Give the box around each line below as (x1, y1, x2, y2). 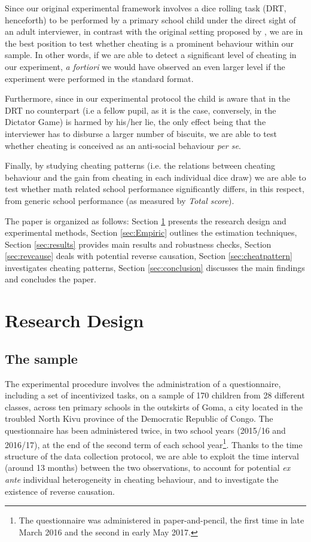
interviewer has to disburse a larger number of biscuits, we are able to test (5, 127, 277, 139)
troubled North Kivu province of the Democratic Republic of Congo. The (5, 412, 273, 425)
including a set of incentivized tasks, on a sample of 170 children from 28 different (5, 389, 305, 401)
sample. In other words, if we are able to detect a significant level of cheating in (5, 48, 297, 61)
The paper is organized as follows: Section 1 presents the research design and (5, 214, 286, 227)
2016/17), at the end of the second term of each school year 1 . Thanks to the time (5, 436, 303, 450)
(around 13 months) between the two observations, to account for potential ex (5, 461, 291, 474)
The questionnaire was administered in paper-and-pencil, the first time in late (19, 514, 304, 526)
